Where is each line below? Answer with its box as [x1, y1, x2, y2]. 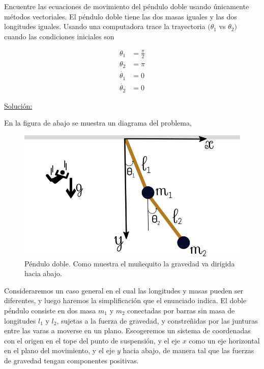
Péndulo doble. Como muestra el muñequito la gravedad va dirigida [24, 258, 235, 268]
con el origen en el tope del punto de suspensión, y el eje [4, 335, 180, 346]
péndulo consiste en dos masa [4, 305, 96, 315]
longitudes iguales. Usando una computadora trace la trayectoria [4, 21, 206, 32]
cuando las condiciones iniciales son [4, 31, 114, 41]
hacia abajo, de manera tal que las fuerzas [123, 345, 254, 356]
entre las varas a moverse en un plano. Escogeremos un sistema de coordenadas [4, 325, 251, 336]
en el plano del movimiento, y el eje [4, 345, 115, 356]
